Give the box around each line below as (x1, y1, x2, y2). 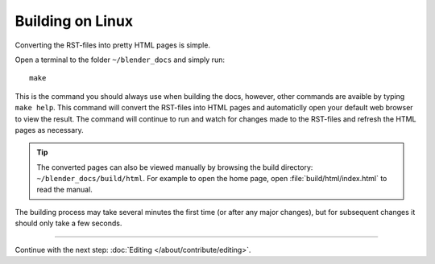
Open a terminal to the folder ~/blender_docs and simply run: (14, 55, 226, 64)
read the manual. (36, 185, 93, 195)
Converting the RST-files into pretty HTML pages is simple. (14, 40, 211, 50)
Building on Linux (14, 12, 133, 30)
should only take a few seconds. (14, 218, 122, 229)
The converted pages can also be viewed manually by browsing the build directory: (36, 162, 313, 172)
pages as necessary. (14, 125, 84, 134)
